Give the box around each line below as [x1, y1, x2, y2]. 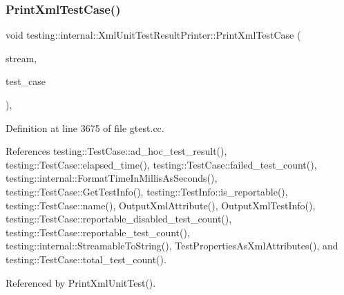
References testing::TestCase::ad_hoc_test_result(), [6, 144, 227, 158]
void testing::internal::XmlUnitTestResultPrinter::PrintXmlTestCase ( [6, 28, 301, 42]
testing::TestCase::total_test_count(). [6, 251, 166, 266]
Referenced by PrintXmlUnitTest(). [6, 275, 156, 289]
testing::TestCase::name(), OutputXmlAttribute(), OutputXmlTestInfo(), [6, 198, 316, 212]
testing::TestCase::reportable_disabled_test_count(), [6, 211, 232, 226]
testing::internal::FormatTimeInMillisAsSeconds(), [6, 171, 218, 185]
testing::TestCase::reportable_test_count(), [6, 225, 190, 239]
